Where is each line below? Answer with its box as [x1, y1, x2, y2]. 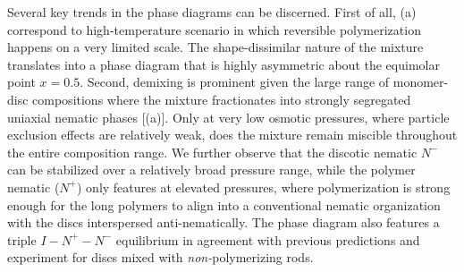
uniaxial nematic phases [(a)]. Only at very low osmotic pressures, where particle [7, 107, 450, 126]
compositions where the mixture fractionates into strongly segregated [32, 89, 411, 108]
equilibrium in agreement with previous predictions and [115, 230, 420, 249]
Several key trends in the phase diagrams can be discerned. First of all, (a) [7, 3, 417, 21]
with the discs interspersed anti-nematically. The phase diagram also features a [7, 213, 440, 232]
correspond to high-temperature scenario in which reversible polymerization [7, 20, 421, 38]
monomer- [392, 72, 449, 91]
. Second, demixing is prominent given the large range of [80, 72, 390, 91]
